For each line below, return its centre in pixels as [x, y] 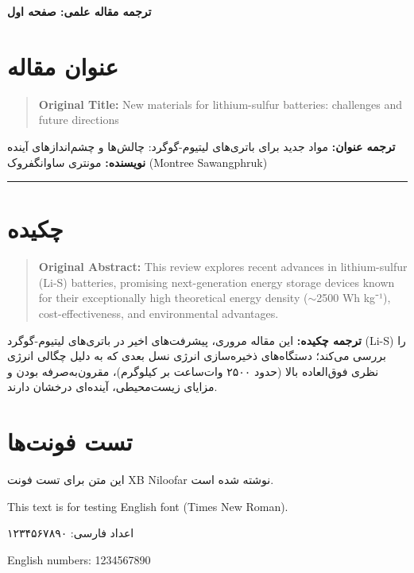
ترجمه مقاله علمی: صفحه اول [79, 11]
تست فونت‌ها [70, 441]
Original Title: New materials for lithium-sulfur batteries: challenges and [221, 104]
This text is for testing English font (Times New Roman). [148, 506]
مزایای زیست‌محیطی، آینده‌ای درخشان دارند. [112, 387]
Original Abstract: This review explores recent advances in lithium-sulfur [223, 267]
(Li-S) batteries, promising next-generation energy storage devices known [217, 282]
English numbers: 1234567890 [79, 559]
